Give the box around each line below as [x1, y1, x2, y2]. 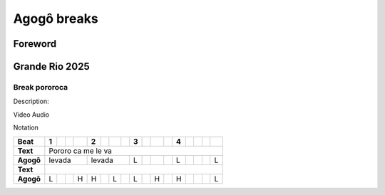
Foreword [13, 38, 57, 50]
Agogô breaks [13, 11, 99, 26]
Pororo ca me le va [48, 146, 112, 156]
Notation [13, 123, 39, 132]
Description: [13, 97, 49, 106]
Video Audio [13, 110, 50, 119]
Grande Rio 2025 [13, 60, 91, 73]
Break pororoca [13, 82, 68, 92]
